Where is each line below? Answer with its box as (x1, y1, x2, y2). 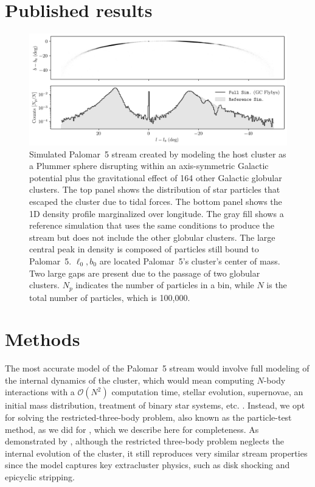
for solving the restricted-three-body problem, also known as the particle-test (5, 411, 292, 424)
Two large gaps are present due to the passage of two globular (29, 266, 260, 279)
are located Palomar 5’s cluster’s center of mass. (99, 254, 280, 267)
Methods (5, 326, 80, 351)
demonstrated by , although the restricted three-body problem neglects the (5, 435, 284, 447)
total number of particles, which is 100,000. (29, 291, 190, 303)
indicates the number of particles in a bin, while (75, 278, 254, 291)
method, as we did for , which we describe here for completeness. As (5, 423, 259, 435)
